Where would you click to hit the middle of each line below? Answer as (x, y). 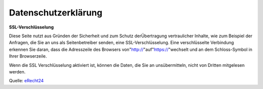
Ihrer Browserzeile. (28, 56)
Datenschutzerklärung (56, 13)
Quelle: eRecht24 (26, 81)
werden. (17, 72)
